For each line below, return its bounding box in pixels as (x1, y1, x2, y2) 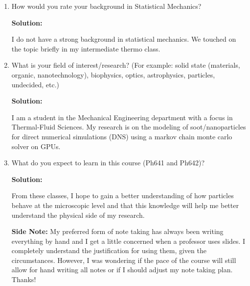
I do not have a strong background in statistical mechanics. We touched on (11, 34, 236, 44)
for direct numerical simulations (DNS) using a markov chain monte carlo (11, 131, 232, 141)
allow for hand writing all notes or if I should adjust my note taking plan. (11, 264, 233, 275)
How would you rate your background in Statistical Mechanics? (11, 1, 202, 11)
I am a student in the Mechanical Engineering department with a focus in (11, 112, 233, 122)
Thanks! (11, 274, 36, 285)
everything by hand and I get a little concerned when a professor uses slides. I (11, 235, 246, 246)
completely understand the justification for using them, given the (11, 245, 206, 256)
